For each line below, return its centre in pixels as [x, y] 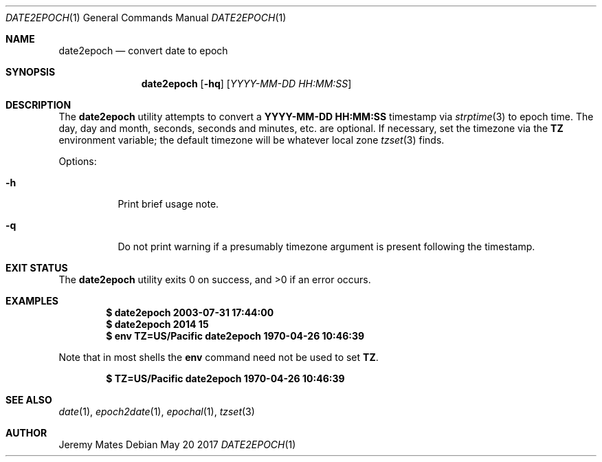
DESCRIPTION [38, 105]
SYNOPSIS [31, 72]
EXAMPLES [32, 301]
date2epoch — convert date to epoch [143, 51]
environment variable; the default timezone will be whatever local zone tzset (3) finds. [252, 140]
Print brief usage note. [168, 204]
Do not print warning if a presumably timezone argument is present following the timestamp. [326, 246]
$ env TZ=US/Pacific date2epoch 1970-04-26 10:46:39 [235, 336]
